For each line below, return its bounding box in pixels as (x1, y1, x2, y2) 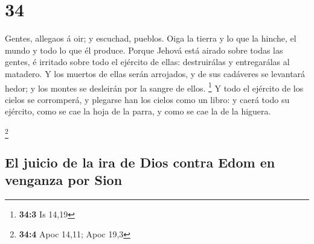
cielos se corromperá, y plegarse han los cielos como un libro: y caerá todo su (5, 93, 290, 105)
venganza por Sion (5, 170, 123, 189)
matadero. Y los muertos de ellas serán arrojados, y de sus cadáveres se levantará (5, 67, 306, 80)
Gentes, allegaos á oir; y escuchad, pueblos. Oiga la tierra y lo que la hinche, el (5, 32, 296, 45)
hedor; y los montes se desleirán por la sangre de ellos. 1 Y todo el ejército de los (5, 80, 304, 94)
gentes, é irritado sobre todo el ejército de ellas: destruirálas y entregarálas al (5, 55, 290, 68)
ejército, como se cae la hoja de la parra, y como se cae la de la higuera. (5, 105, 271, 117)
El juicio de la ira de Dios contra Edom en (5, 152, 275, 171)
